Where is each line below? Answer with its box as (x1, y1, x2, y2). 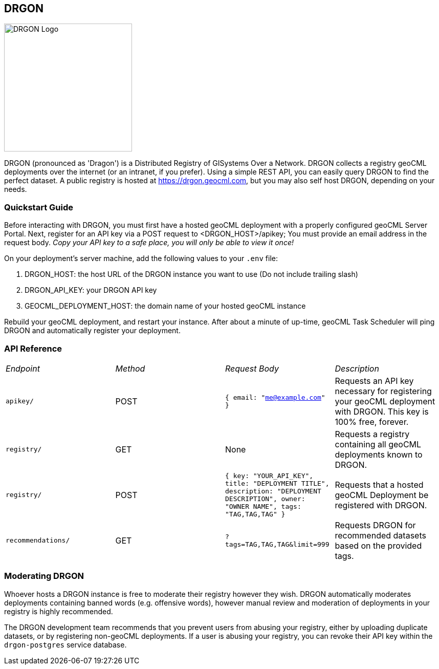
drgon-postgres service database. (4, 640, 127, 649)
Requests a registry (335, 428, 410, 439)
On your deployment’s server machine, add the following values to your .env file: (4, 254, 278, 263)
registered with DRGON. (335, 500, 427, 510)
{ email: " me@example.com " (225, 393, 325, 401)
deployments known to (335, 449, 423, 460)
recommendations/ (6, 536, 70, 545)
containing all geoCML (335, 439, 422, 449)
